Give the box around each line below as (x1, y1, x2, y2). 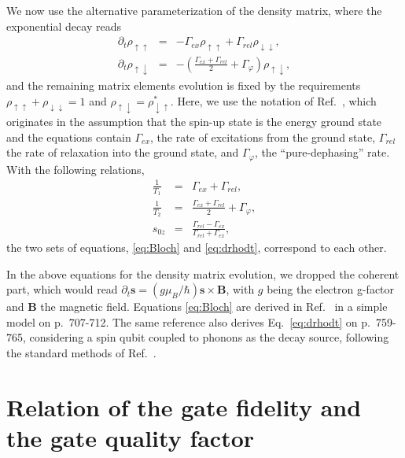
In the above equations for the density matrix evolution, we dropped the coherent (6, 265, 399, 282)
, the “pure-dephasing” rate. (254, 144, 390, 161)
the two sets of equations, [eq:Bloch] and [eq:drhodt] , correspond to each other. (6, 238, 387, 255)
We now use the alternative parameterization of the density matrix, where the (6, 2, 382, 18)
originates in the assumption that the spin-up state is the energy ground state (6, 113, 382, 129)
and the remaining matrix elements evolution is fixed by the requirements (6, 77, 361, 94)
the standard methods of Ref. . (6, 344, 156, 360)
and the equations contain (6, 128, 131, 145)
